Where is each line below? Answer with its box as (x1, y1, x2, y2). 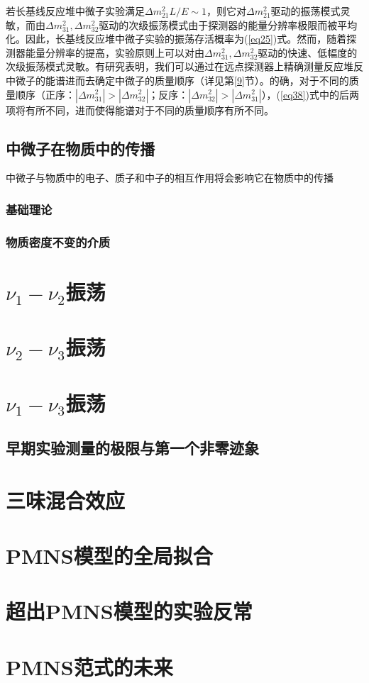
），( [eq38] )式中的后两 (261, 87, 359, 101)
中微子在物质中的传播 (6, 137, 155, 159)
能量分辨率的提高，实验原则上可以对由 (25, 45, 204, 60)
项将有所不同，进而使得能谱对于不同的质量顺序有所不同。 (6, 102, 274, 117)
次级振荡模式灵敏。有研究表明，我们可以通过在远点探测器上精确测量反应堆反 (6, 59, 363, 74)
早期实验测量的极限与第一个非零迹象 (6, 437, 259, 459)
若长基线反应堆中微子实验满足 (6, 4, 145, 18)
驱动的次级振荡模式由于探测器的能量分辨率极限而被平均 (99, 17, 358, 32)
